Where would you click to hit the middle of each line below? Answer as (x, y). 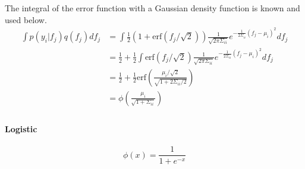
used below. (26, 19)
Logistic (21, 129)
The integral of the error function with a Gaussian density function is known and (152, 8)
